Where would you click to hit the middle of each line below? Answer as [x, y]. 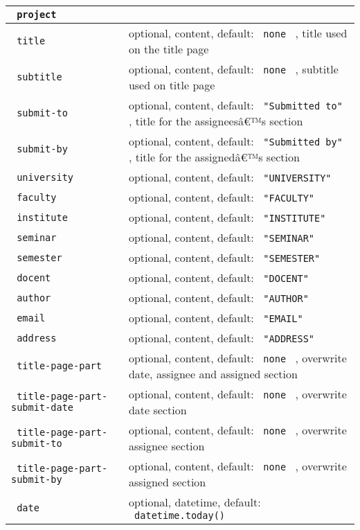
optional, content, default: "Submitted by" [235, 141]
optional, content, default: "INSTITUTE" [227, 217]
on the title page [169, 49]
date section [157, 410]
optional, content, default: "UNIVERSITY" [230, 177]
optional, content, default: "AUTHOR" [218, 298]
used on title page [172, 85]
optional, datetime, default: [195, 502]
